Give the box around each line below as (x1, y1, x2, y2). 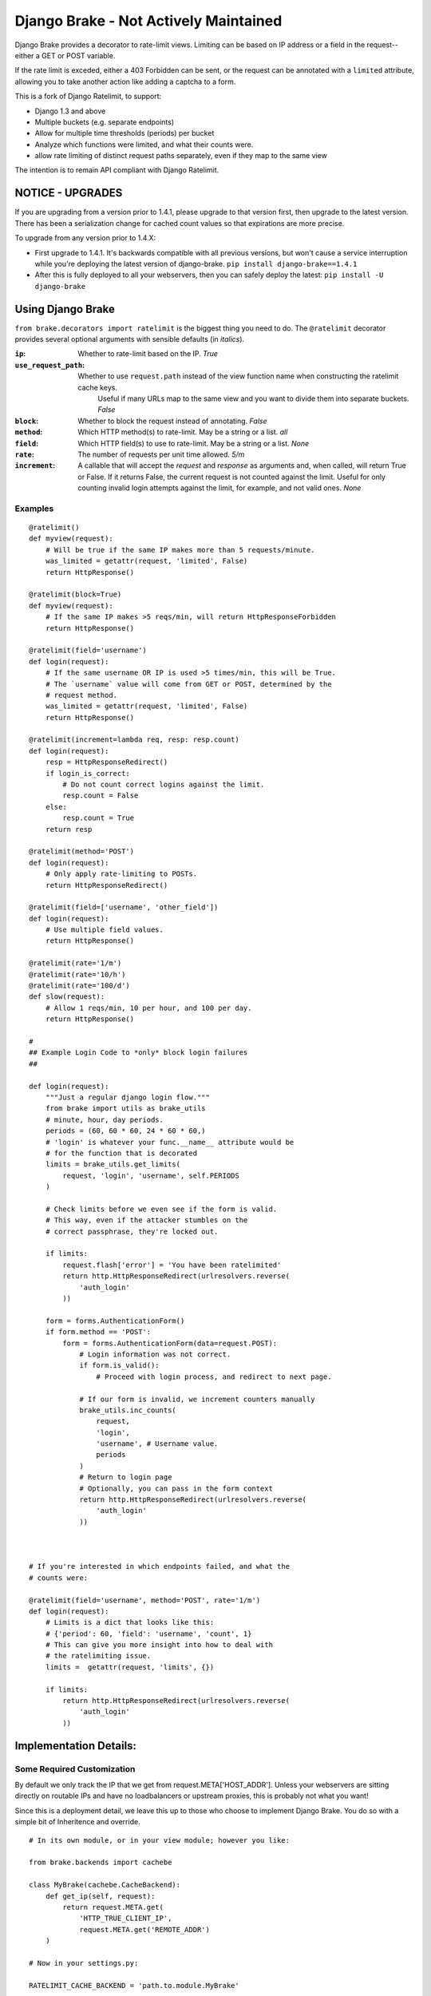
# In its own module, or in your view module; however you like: (29, 1836, 291, 1844)
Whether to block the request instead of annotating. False (77, 416, 267, 426)
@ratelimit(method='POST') (29, 847, 135, 856)
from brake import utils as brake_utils (45, 1104, 207, 1113)
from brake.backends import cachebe (29, 1858, 172, 1867)
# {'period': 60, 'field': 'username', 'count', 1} (45, 1629, 252, 1638)
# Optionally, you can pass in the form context (79, 1483, 273, 1493)
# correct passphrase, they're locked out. (45, 1226, 219, 1236)
